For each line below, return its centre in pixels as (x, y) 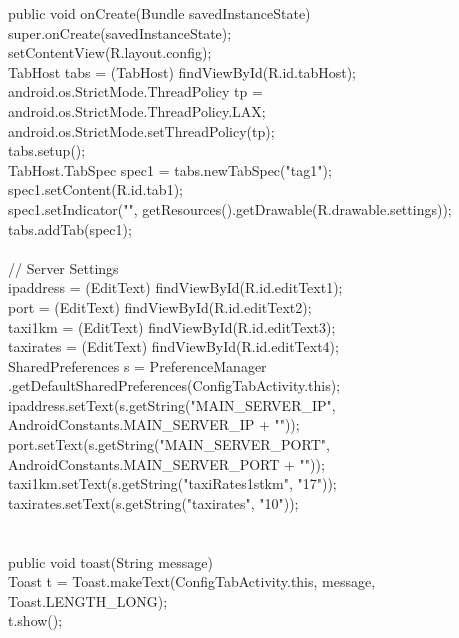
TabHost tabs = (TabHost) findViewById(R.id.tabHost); (182, 71)
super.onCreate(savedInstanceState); (120, 32)
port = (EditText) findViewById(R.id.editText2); (160, 306)
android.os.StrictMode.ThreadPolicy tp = (135, 91)
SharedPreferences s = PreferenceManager (137, 365)
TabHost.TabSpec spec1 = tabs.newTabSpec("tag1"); (170, 169)
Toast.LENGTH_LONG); (88, 600)
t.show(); (35, 620)
